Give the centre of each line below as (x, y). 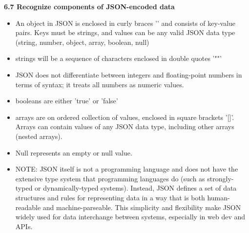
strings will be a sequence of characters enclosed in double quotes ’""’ (118, 58)
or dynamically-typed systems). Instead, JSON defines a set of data (136, 188)
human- (218, 197)
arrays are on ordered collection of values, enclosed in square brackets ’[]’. (125, 117)
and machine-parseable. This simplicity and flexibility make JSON (142, 207)
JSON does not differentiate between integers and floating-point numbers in (129, 74)
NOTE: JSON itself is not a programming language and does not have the (127, 169)
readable (28, 207)
